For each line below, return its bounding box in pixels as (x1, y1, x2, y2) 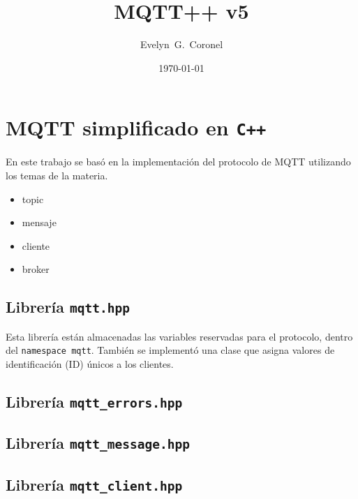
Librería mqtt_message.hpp (6, 432, 190, 454)
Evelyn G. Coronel (140, 37, 223, 52)
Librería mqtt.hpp (6, 296, 130, 318)
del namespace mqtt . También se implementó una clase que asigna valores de (6, 343, 335, 357)
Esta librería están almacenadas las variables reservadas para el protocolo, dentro (6, 329, 353, 343)
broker (22, 262, 50, 276)
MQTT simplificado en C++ (6, 113, 267, 142)
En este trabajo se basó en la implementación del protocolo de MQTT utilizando (6, 154, 351, 169)
